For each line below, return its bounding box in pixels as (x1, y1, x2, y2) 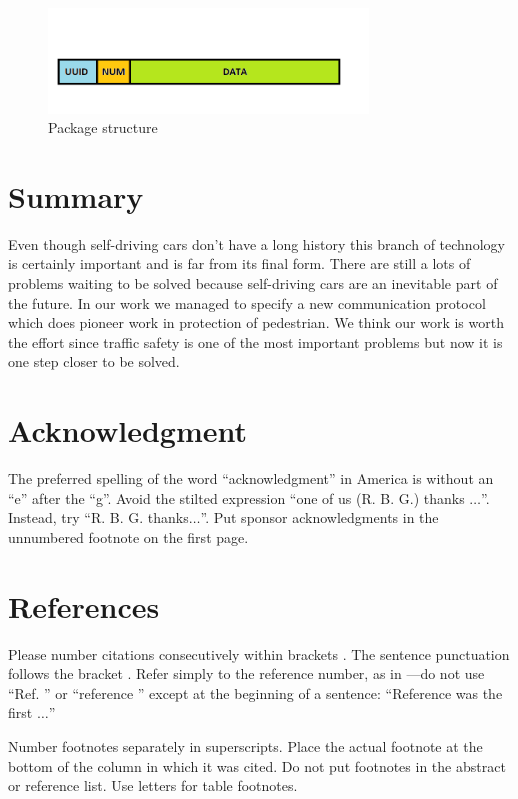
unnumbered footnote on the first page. (8, 526, 249, 547)
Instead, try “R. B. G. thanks (8, 507, 189, 528)
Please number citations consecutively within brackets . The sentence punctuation (8, 643, 510, 664)
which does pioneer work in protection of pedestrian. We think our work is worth (8, 312, 504, 333)
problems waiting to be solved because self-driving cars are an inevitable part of (8, 273, 498, 294)
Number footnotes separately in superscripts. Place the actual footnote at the (8, 736, 483, 756)
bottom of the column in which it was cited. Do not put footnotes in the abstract (8, 755, 506, 776)
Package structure (48, 117, 158, 138)
